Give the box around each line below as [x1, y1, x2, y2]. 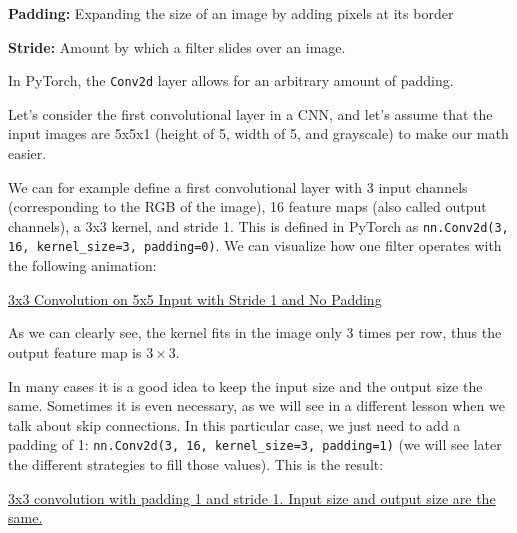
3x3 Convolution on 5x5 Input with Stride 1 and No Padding [8, 288, 382, 309]
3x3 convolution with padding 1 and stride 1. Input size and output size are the [8, 487, 496, 508]
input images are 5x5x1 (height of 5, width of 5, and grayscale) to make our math [8, 123, 509, 144]
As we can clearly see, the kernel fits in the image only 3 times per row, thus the [8, 322, 502, 343]
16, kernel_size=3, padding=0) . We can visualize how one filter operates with [8, 235, 502, 256]
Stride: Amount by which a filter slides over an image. [8, 36, 346, 57]
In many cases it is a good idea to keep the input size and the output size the [8, 375, 483, 396]
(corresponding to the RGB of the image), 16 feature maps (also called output [8, 196, 487, 217]
